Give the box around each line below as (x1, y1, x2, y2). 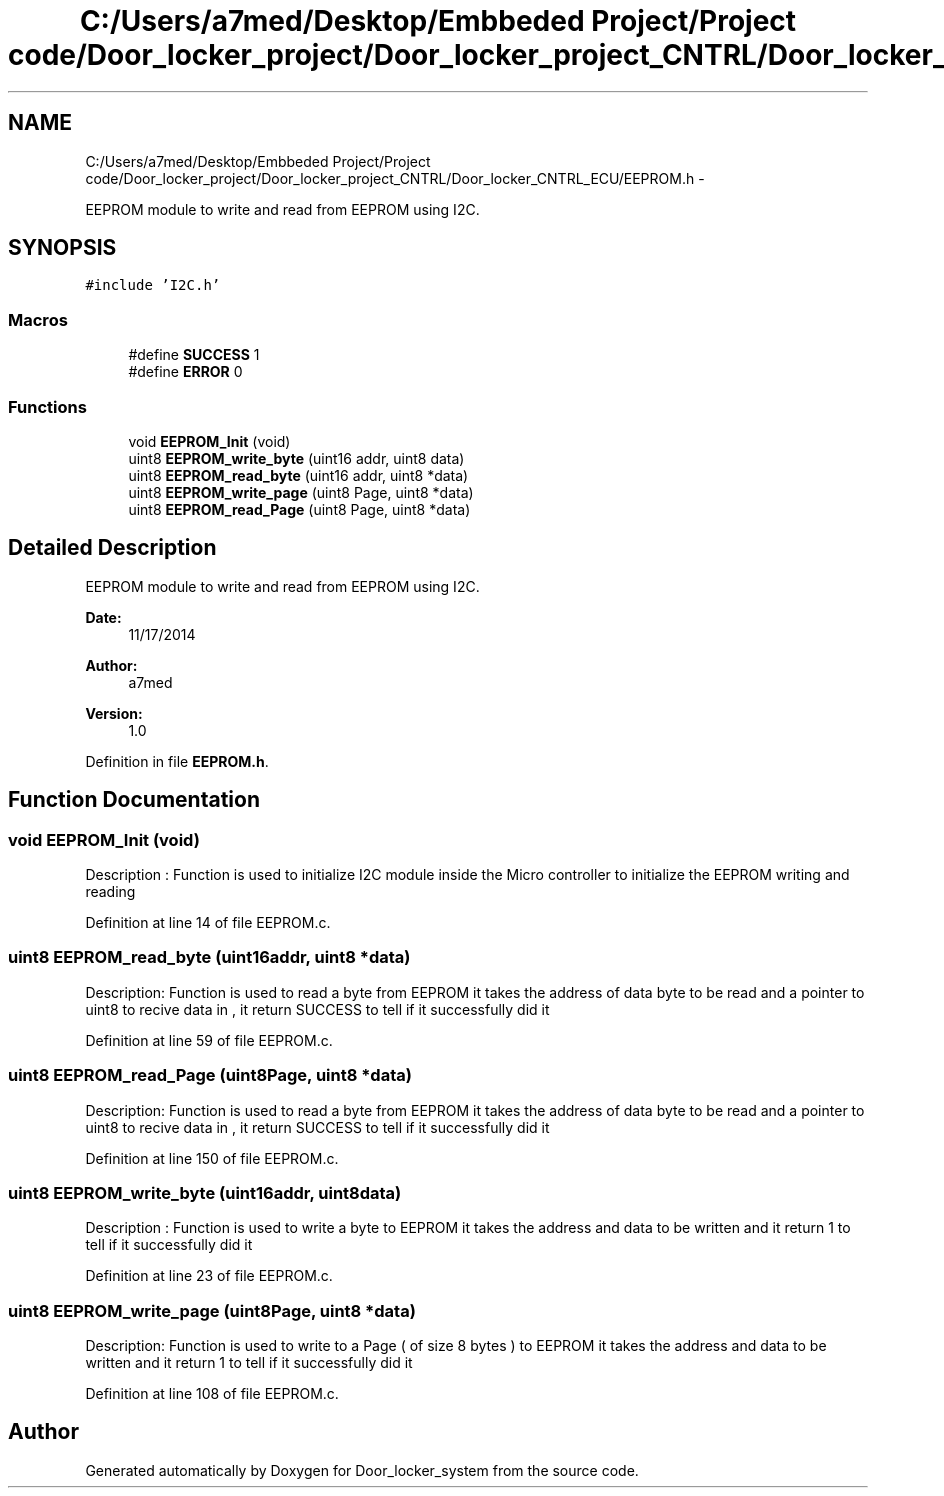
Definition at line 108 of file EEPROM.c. (85, 1385, 339, 1402)
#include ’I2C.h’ (85, 277, 221, 294)
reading (85, 883, 136, 900)
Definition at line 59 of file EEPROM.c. (85, 1031, 333, 1049)
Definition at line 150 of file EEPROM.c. (85, 1149, 339, 1167)
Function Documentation (8, 787, 260, 813)
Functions (8, 396, 87, 417)
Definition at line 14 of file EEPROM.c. (85, 914, 331, 931)
